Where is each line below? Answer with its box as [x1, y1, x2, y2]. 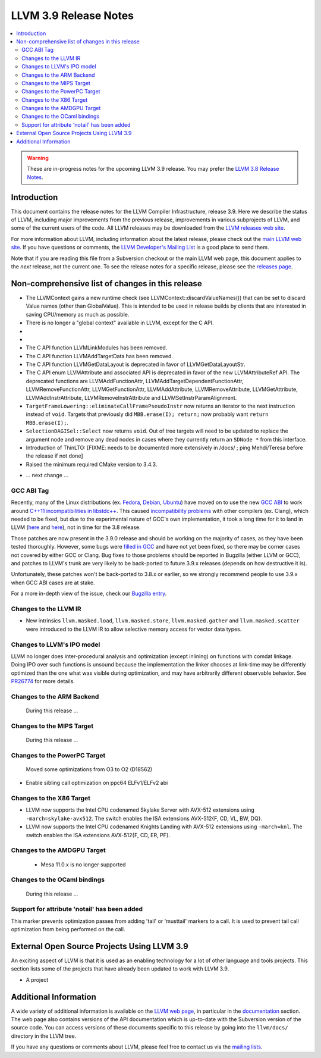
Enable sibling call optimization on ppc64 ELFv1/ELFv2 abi [26, 780, 168, 787]
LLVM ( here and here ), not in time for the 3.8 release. [11, 524, 141, 531]
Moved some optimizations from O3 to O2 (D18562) [26, 765, 153, 773]
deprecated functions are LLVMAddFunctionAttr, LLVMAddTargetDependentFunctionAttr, [26, 377, 244, 384]
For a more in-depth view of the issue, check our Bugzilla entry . [11, 590, 167, 597]
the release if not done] [26, 452, 83, 459]
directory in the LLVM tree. [11, 1032, 77, 1040]
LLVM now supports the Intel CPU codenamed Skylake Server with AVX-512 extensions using [26, 806, 255, 813]
